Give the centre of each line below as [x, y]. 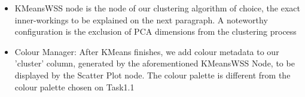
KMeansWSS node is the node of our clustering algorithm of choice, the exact [157, 8]
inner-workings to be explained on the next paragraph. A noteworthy [141, 19]
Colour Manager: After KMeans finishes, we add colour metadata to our [147, 51]
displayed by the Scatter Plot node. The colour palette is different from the [152, 75]
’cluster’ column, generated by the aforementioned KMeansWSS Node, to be [155, 63]
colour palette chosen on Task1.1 [74, 87]
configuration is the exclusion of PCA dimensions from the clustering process [155, 31]
